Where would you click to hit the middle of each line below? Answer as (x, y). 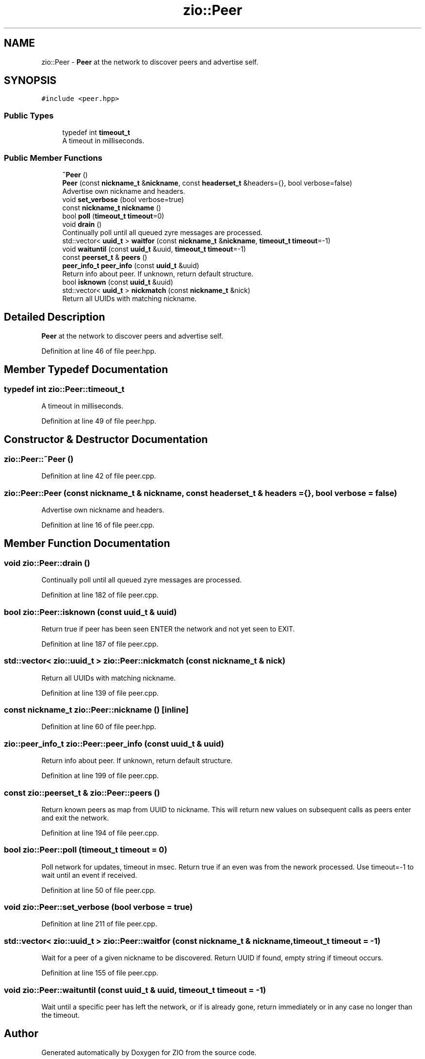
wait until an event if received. (89, 875)
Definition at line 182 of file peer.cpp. (100, 595)
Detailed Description (55, 317)
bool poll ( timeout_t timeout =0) (113, 216)
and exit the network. (75, 818)
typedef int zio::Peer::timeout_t (64, 389)
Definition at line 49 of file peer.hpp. (99, 421)
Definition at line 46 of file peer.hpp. (99, 351)
